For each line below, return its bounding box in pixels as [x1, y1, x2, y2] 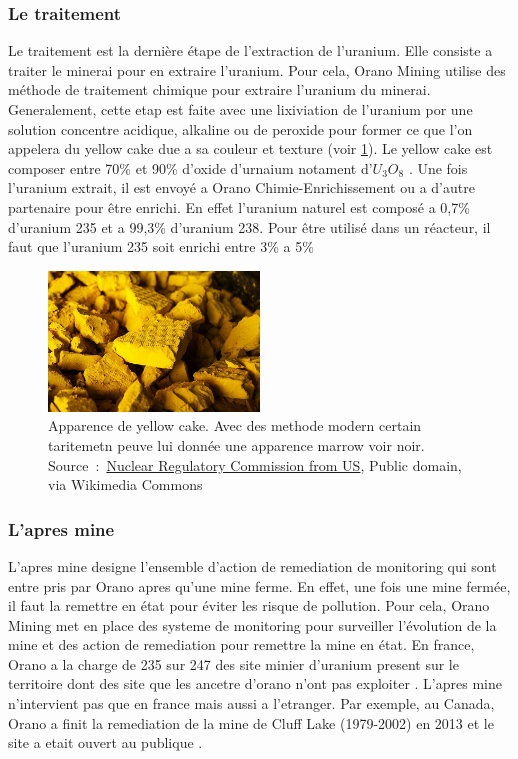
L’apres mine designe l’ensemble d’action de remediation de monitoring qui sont [8, 555, 497, 576]
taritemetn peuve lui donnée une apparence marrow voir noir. [48, 434, 425, 455]
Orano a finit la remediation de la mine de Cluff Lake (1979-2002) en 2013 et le [8, 712, 494, 733]
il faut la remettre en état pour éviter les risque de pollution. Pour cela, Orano [8, 595, 490, 616]
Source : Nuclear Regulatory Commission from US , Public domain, [48, 454, 462, 475]
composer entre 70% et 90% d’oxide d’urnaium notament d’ [8, 157, 373, 178]
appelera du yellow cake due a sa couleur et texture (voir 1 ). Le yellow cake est [8, 138, 493, 159]
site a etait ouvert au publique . [8, 732, 203, 753]
